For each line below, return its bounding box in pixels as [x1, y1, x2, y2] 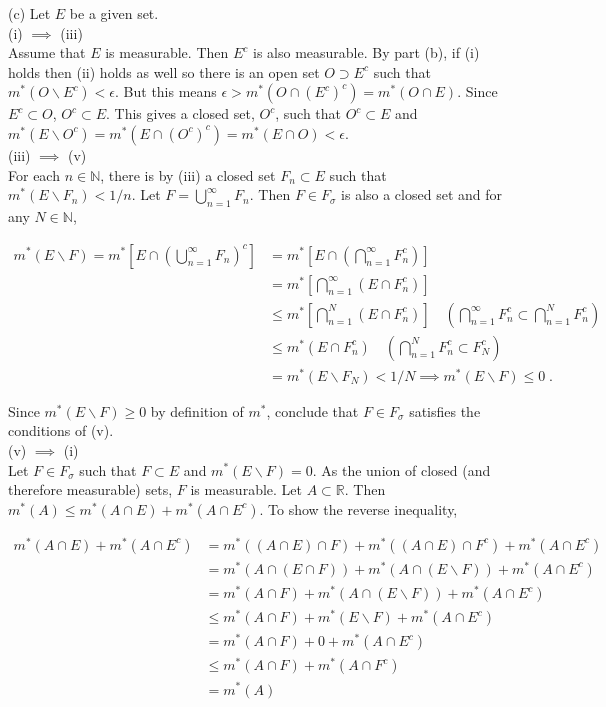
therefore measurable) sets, [8, 479, 173, 500]
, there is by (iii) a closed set [100, 164, 276, 185]
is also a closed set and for [341, 184, 502, 205]
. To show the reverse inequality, [259, 498, 458, 519]
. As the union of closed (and [312, 459, 491, 480]
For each [8, 164, 60, 185]
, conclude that [266, 400, 359, 421]
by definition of [150, 400, 244, 421]
